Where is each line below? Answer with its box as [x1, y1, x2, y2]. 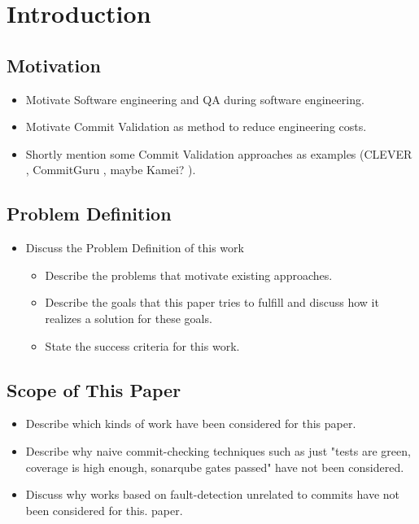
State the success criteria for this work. [45, 337, 240, 354]
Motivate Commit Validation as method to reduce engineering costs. [25, 118, 367, 135]
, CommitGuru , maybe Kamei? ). [25, 161, 196, 178]
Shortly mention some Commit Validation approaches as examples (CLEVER [25, 145, 412, 162]
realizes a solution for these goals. [45, 309, 212, 326]
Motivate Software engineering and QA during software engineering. [25, 90, 364, 107]
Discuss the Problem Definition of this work [25, 239, 244, 256]
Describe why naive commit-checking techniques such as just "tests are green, [25, 442, 411, 459]
